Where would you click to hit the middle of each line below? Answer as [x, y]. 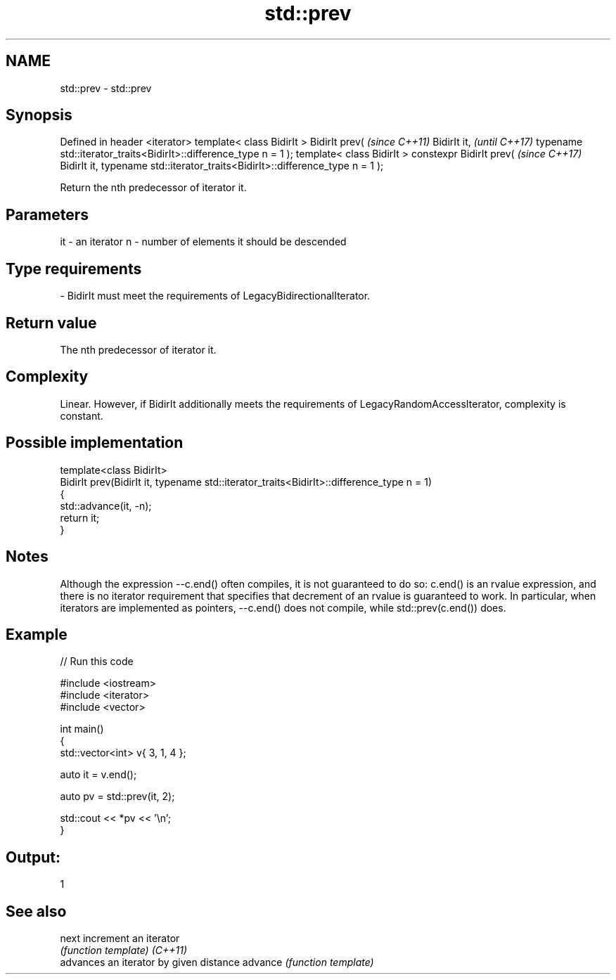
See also [36, 911]
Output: [33, 857]
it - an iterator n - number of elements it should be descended [203, 242]
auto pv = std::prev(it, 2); [117, 797]
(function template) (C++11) [124, 950]
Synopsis [39, 115]
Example [37, 634]
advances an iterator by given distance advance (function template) [217, 962]
